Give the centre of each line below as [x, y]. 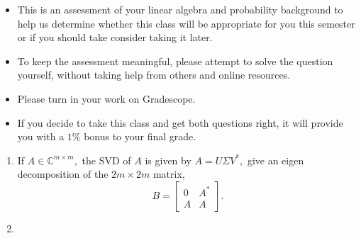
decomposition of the [63, 174]
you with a [41, 136]
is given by [168, 160]
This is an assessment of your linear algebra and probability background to [180, 9]
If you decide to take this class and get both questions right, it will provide [180, 122]
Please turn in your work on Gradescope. [106, 98]
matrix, [169, 174]
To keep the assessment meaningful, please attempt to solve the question [175, 61]
